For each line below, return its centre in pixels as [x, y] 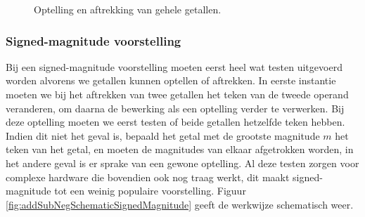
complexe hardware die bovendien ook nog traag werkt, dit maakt [148, 177]
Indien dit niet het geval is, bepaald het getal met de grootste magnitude [163, 135]
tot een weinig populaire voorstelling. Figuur [150, 191]
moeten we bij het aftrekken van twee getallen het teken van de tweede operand [177, 94]
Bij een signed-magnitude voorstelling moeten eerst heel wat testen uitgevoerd [174, 66]
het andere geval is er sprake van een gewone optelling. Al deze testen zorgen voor [182, 163]
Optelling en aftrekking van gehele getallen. [128, 9]
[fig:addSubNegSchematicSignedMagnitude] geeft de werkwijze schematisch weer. [180, 204]
